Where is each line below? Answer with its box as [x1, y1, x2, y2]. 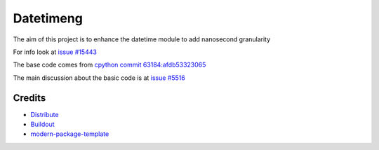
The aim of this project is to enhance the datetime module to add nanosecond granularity [13, 35, 271, 43]
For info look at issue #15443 [13, 48, 98, 56]
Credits [13, 92, 46, 104]
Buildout [30, 120, 55, 129]
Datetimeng [13, 11, 84, 26]
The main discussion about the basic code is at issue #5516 [13, 74, 185, 82]
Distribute [30, 110, 59, 118]
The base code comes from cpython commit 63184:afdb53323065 [13, 60, 206, 69]
